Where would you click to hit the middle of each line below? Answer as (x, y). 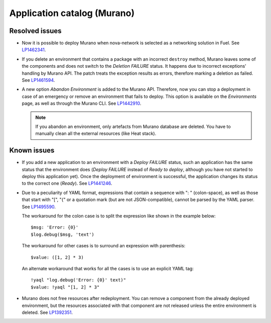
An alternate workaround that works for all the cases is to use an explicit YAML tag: (108, 268)
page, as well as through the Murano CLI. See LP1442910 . (82, 103)
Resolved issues (36, 31)
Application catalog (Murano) (72, 13)
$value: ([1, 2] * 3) (57, 257)
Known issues (32, 150)
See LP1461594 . (38, 80)
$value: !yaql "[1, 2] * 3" (65, 287)
